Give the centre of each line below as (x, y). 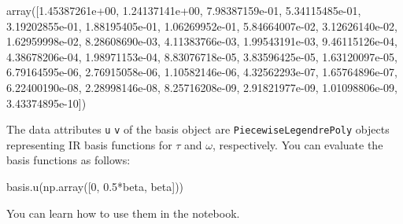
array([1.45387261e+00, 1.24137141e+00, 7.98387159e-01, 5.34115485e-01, (184, 10)
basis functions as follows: (68, 160)
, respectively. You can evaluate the (298, 144)
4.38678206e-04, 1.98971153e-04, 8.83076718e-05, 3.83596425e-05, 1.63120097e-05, (202, 56)
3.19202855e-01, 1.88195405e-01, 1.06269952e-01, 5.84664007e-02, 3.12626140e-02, (202, 26)
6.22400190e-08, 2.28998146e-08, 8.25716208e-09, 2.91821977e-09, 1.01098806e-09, (202, 87)
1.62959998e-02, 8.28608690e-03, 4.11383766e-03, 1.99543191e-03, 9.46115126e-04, (202, 41)
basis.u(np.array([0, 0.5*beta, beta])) (95, 186)
